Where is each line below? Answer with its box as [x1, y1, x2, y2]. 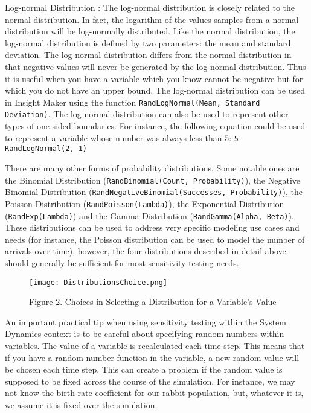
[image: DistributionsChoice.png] [29, 278, 168, 287]
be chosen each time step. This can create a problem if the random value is [5, 363, 283, 376]
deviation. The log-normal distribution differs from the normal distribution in [5, 48, 292, 61]
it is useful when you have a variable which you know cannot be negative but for [5, 72, 303, 85]
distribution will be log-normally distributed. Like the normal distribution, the [5, 25, 295, 37]
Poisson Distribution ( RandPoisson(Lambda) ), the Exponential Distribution [5, 197, 284, 210]
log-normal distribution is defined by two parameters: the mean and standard [5, 36, 291, 49]
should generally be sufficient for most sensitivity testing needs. [5, 256, 239, 269]
